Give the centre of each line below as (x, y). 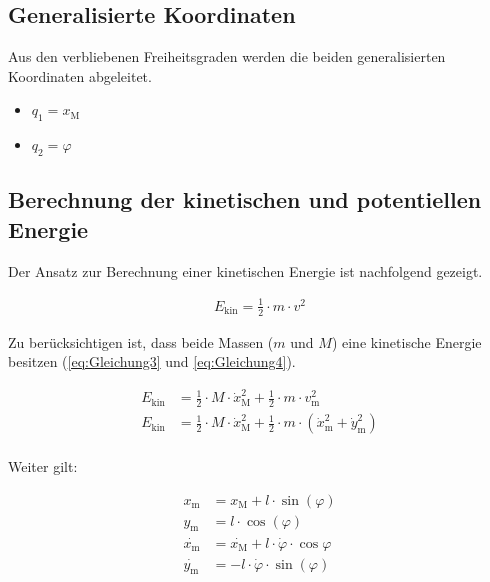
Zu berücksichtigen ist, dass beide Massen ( (141, 341)
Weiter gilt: (43, 465)
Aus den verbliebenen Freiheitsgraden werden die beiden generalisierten (227, 56)
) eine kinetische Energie (406, 341)
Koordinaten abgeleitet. (80, 75)
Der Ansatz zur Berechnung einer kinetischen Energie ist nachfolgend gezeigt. (245, 270)
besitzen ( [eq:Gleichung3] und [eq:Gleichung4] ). (152, 361)
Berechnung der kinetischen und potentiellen (245, 199)
